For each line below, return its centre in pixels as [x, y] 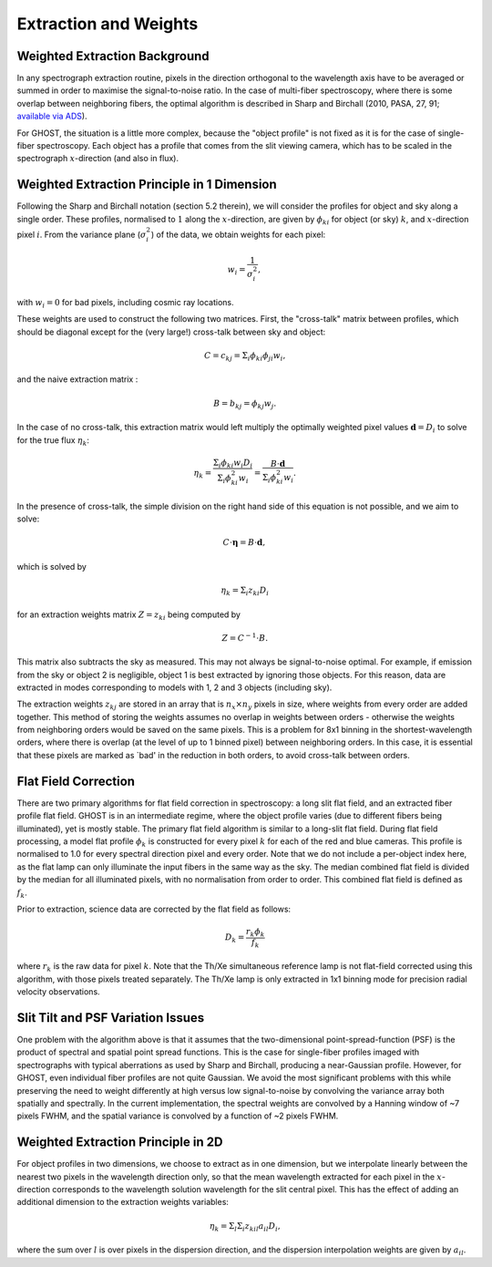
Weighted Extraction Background [113, 56]
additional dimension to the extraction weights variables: [123, 1202]
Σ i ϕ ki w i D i [233, 463]
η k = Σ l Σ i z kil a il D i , [245, 1227]
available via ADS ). [52, 116]
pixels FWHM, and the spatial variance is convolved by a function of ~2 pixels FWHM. [178, 1116]
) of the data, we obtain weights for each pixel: [238, 234]
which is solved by [51, 566]
